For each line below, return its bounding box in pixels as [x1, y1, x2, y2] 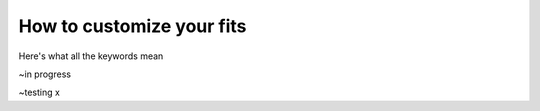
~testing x [18, 86, 60, 99]
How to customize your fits [18, 15, 247, 37]
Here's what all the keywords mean [18, 50, 164, 62]
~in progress [18, 68, 72, 80]
